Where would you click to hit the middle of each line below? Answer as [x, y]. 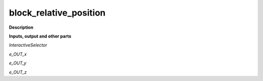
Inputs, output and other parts [40, 36]
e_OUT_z [18, 72]
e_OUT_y [18, 63]
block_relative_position [57, 13]
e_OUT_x [18, 54]
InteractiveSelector [28, 45]
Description [21, 27]
